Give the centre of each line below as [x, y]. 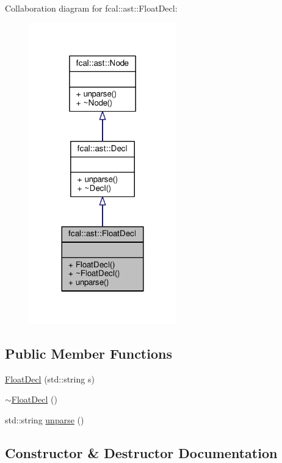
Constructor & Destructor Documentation [141, 453]
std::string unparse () [45, 420]
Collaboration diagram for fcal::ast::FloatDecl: [91, 8]
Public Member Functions [89, 354]
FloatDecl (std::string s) [50, 379]
